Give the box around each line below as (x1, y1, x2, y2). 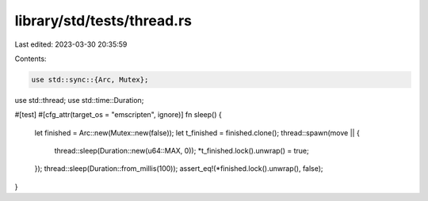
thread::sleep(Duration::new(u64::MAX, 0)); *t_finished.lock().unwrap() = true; (54, 146, 309, 156)
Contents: (14, 54, 47, 63)
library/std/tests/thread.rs (14, 12, 192, 29)
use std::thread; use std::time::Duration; (14, 95, 144, 104)
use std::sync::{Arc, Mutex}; (31, 75, 149, 84)
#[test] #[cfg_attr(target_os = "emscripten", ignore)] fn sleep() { (14, 110, 222, 119)
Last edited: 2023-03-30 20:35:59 (14, 40, 128, 49)
